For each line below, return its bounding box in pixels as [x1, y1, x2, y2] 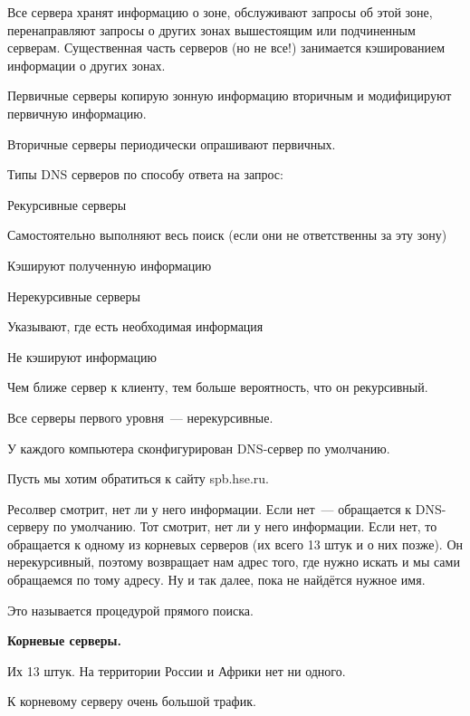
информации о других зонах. [7, 55, 166, 74]
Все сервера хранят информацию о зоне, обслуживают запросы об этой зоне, [7, 3, 433, 21]
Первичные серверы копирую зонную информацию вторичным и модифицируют [7, 86, 452, 105]
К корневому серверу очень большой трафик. [7, 692, 256, 711]
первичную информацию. [7, 103, 147, 122]
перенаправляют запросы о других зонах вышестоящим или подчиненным [7, 20, 416, 39]
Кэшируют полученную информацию [7, 255, 212, 274]
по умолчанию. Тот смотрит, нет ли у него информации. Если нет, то [53, 517, 437, 536]
